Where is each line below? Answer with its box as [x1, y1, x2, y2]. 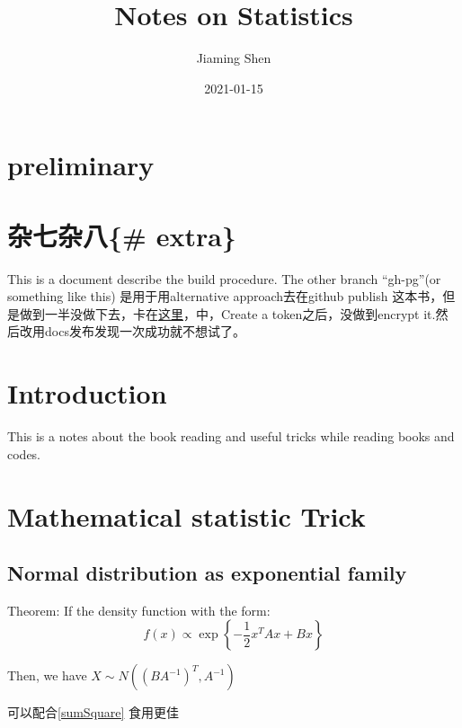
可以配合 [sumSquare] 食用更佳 [7, 703, 180, 722]
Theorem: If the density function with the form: [7, 600, 271, 619]
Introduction [7, 375, 167, 412]
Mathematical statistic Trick [7, 497, 366, 534]
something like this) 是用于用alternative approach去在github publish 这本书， [7, 287, 443, 306]
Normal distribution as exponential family [7, 559, 407, 587]
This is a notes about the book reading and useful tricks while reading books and [7, 427, 455, 446]
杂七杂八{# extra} [7, 217, 236, 253]
